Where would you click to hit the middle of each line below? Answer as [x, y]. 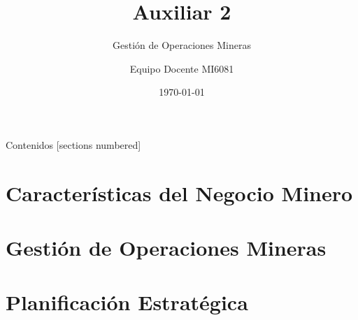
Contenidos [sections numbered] [73, 144]
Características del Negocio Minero [179, 192]
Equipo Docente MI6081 [182, 68]
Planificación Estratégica [127, 302]
